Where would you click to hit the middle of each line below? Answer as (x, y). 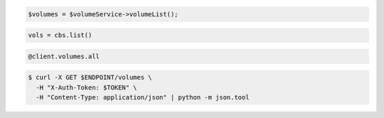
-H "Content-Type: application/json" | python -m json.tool (143, 97)
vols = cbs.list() (60, 35)
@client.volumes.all (64, 56)
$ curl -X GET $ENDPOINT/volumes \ (90, 77)
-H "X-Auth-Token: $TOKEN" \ (87, 87)
